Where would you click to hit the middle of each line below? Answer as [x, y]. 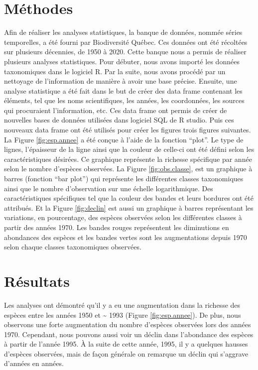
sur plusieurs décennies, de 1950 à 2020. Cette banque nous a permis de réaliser [125, 52]
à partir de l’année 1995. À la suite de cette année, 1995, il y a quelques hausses [126, 344]
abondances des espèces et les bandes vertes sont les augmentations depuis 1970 [126, 237]
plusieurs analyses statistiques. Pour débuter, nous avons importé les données [122, 61]
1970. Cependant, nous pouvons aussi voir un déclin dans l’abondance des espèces [129, 334]
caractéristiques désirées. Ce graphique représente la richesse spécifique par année [128, 159]
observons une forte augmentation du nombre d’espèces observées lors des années [128, 324]
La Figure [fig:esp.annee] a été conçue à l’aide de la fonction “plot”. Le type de [124, 139]
